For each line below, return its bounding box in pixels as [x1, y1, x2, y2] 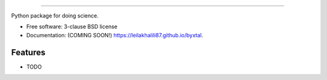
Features [11, 47, 45, 57]
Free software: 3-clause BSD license [26, 23, 117, 30]
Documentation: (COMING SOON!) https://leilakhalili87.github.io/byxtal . [26, 31, 203, 38]
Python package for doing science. [11, 12, 99, 19]
